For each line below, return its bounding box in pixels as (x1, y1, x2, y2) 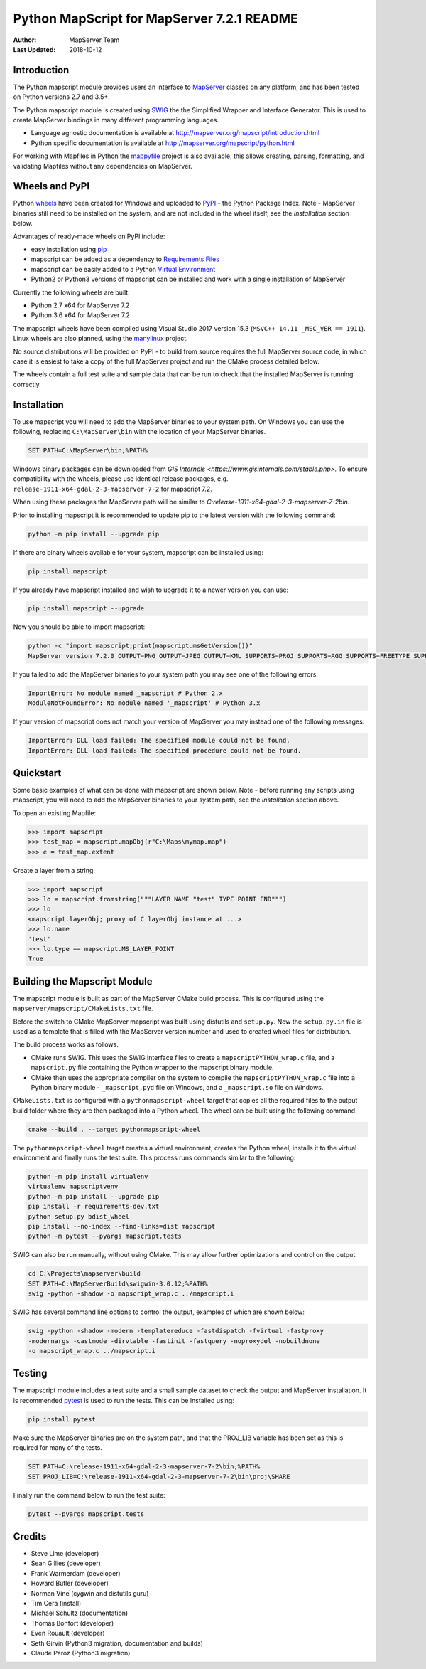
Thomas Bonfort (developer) (31, 1618, 114, 1627)
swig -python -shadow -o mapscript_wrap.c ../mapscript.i (28, 1290, 234, 1298)
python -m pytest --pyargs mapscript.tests (28, 1232, 182, 1241)
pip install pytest (28, 1415, 96, 1423)
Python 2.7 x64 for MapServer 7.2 (31, 301, 130, 309)
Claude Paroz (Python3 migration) (31, 1648, 131, 1657)
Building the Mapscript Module (13, 975, 153, 987)
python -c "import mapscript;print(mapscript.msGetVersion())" (28, 642, 253, 650)
